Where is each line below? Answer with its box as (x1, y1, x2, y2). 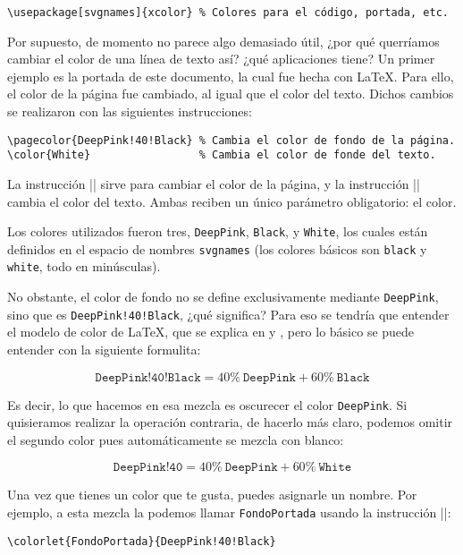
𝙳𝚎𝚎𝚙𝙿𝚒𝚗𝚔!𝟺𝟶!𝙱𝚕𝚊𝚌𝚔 (95, 371, 201, 384)
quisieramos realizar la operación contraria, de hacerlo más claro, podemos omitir (7, 413, 453, 431)
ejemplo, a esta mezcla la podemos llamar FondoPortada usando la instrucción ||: (7, 503, 451, 522)
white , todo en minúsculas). (7, 257, 161, 276)
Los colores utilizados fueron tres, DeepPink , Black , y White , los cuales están (7, 222, 428, 241)
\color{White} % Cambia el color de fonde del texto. (7, 149, 436, 162)
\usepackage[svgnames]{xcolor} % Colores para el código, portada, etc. (7, 6, 449, 19)
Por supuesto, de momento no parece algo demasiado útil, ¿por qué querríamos (7, 31, 440, 50)
